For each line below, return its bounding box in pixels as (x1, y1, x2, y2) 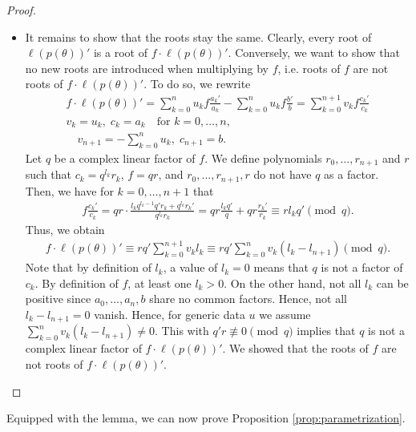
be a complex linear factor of (54, 149, 196, 166)
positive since (25, 290, 91, 307)
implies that (297, 322, 356, 339)
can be (376, 274, 409, 291)
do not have (253, 166, 312, 183)
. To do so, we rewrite (143, 75, 251, 92)
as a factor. (324, 166, 379, 183)
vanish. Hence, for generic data (94, 306, 245, 323)
